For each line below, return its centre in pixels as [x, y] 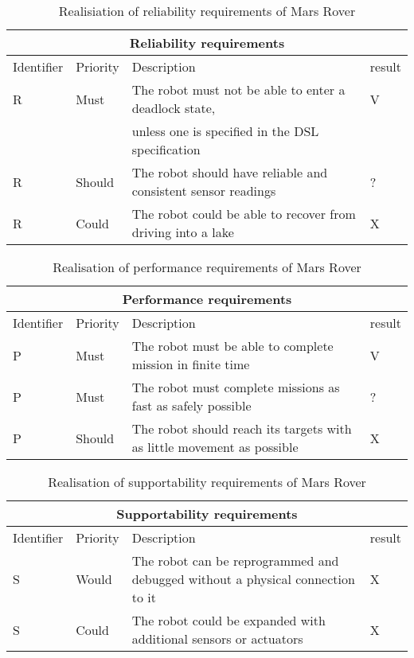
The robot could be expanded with [228, 620]
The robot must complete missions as [236, 387]
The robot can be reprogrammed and [235, 561]
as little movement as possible [215, 447]
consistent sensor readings [204, 191]
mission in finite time [191, 364]
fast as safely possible [191, 405]
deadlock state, [174, 108]
